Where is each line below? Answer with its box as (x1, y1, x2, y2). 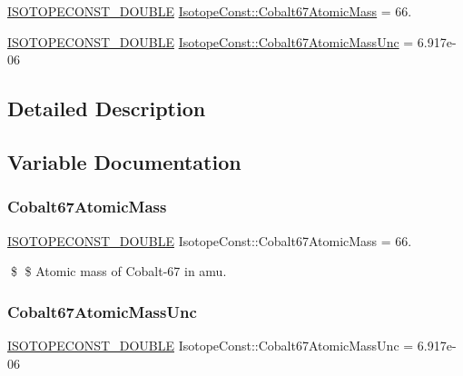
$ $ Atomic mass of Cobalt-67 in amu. (10, 262, 227, 281)
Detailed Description (7, 94, 206, 123)
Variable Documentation (7, 147, 241, 175)
